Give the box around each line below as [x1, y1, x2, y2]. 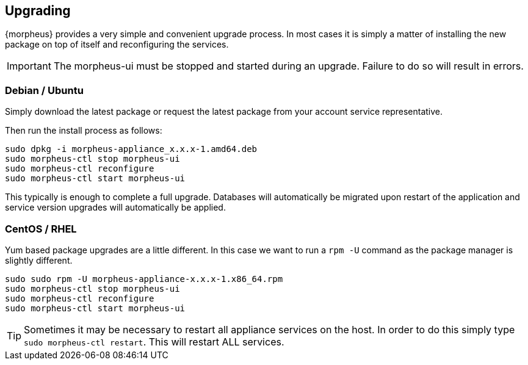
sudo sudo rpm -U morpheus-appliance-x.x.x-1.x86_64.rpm [5, 273, 283, 284]
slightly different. [5, 255, 73, 266]
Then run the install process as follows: [5, 125, 162, 136]
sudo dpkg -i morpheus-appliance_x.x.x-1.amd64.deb [5, 144, 258, 154]
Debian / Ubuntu [5, 84, 84, 96]
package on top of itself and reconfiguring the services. [5, 39, 229, 50]
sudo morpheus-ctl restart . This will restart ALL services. [24, 335, 284, 348]
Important [7, 60, 51, 73]
